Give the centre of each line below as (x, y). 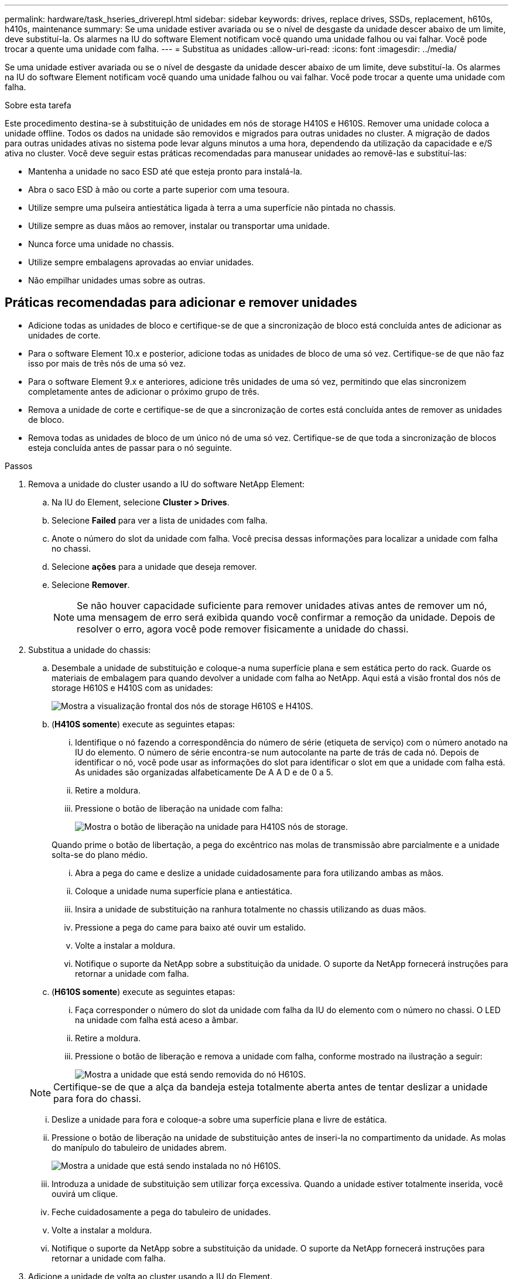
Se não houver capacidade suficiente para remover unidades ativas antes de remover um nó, (282, 605)
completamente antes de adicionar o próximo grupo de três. (144, 391)
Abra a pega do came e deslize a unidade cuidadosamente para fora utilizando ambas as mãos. (259, 873)
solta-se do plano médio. (100, 854)
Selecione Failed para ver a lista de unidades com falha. (160, 520)
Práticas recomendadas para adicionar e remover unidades (181, 303)
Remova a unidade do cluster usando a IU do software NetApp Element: (167, 484)
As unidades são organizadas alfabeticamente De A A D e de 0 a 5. (204, 772)
